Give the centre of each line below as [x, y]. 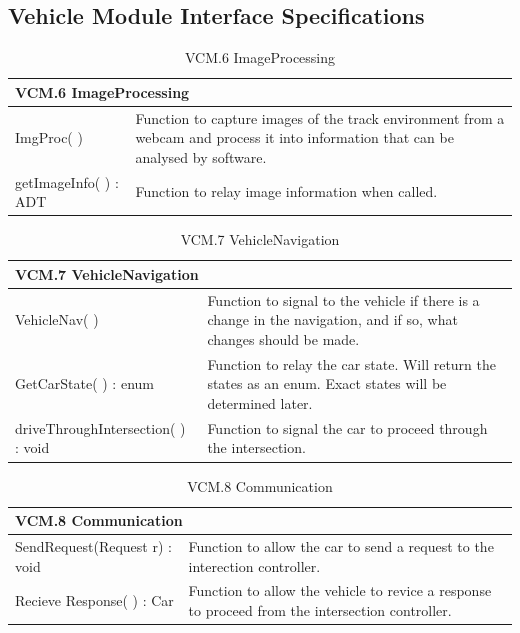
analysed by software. [201, 156]
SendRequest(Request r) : [93, 545]
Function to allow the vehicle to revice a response [340, 590]
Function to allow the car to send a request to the [341, 545]
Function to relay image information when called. [286, 191]
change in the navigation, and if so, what [332, 319]
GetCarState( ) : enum [84, 383]
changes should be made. [283, 338]
